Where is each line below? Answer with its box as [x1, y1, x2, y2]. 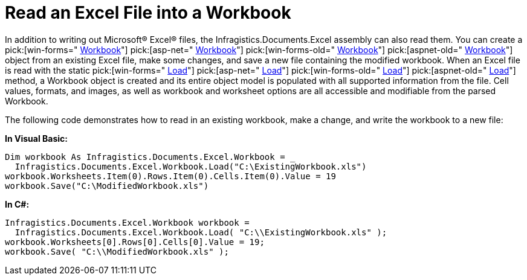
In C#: [5, 199, 30, 209]
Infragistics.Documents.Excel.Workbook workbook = [5, 217, 250, 227]
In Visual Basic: [5, 133, 68, 144]
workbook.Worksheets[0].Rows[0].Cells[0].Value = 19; [5, 237, 265, 247]
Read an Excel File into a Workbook [5, 2, 291, 23]
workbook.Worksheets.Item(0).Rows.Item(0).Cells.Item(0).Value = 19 [5, 171, 336, 181]
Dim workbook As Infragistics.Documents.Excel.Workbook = [5, 151, 285, 162]
